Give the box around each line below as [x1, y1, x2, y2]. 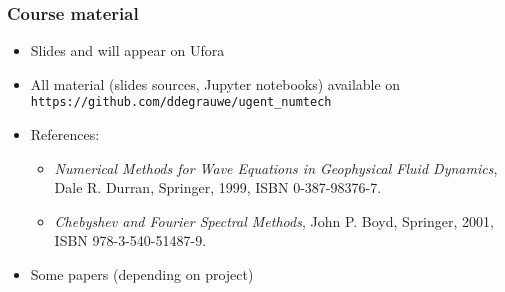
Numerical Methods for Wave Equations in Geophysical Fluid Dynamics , [54, 157, 498, 178]
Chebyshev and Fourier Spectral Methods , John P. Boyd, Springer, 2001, [54, 210, 494, 231]
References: [30, 124, 100, 145]
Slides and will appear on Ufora [30, 40, 225, 61]
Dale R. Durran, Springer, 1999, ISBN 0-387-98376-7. [54, 177, 382, 198]
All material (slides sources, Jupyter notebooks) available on [30, 73, 401, 94]
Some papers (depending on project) [30, 264, 254, 285]
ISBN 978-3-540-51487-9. [54, 230, 207, 251]
